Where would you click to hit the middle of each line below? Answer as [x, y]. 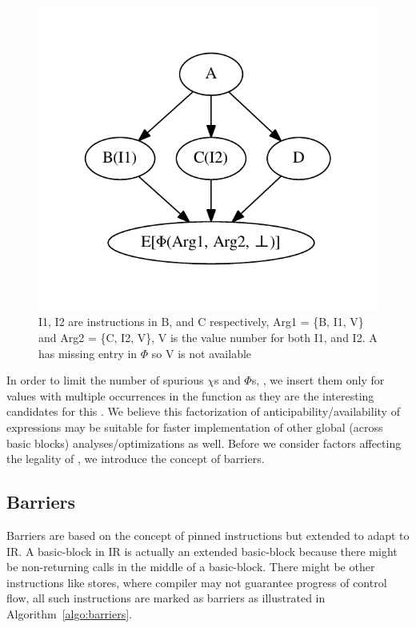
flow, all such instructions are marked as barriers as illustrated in [166, 598]
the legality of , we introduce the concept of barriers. [136, 459]
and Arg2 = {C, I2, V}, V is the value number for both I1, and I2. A [208, 338]
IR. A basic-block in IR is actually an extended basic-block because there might [202, 551]
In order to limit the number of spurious [105, 380]
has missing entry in [88, 353]
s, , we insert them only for [318, 380]
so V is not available [202, 353]
